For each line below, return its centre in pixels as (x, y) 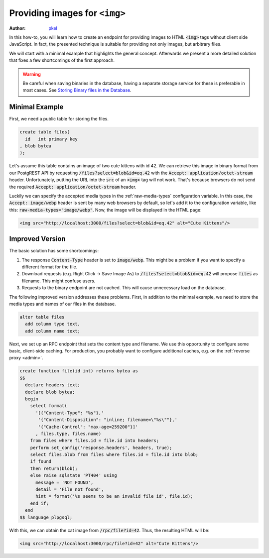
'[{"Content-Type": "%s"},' (70, 413)
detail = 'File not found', (70, 490)
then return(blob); (54, 468)
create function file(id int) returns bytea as (79, 371)
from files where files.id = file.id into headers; (95, 441)
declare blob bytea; (50, 392)
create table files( (45, 132)
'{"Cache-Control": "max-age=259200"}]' (88, 427)
